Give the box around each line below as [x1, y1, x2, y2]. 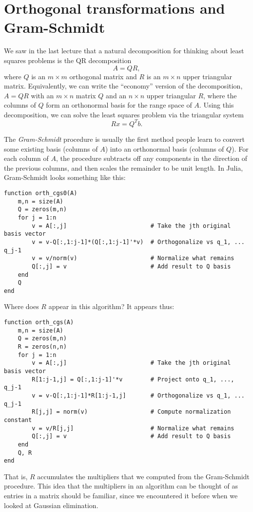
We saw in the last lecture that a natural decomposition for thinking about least [4, 45, 244, 56]
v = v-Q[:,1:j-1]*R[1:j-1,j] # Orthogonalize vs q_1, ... [32, 392, 245, 399]
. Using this [199, 100, 234, 110]
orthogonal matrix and [69, 71, 137, 81]
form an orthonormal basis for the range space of [46, 100, 192, 110]
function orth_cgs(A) [4, 319, 74, 326]
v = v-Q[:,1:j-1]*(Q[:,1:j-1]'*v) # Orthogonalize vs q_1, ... [32, 238, 245, 245]
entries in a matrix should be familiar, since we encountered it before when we [4, 490, 238, 501]
